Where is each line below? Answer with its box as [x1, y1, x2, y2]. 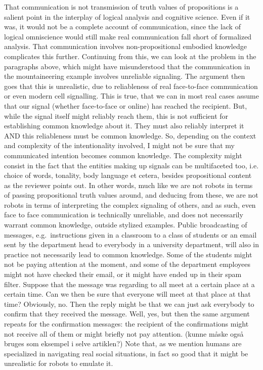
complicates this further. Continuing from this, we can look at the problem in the [4, 51, 256, 61]
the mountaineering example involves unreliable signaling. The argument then [4, 71, 245, 81]
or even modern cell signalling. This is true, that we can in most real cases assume [4, 90, 259, 101]
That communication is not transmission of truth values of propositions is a [4, 2, 239, 12]
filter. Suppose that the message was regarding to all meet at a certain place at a [4, 279, 255, 289]
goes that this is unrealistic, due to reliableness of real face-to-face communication [4, 80, 258, 91]
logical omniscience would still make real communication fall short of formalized [4, 31, 252, 41]
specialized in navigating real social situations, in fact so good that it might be [4, 348, 248, 358]
